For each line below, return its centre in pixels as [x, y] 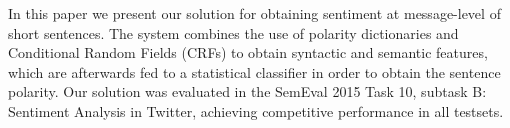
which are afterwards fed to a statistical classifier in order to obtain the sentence [254, 71]
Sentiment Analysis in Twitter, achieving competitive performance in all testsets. [256, 110]
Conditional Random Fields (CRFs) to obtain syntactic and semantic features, [248, 52]
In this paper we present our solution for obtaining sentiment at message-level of [254, 13]
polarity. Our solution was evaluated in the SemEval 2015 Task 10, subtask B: [247, 91]
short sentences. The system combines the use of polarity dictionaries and [233, 32]
